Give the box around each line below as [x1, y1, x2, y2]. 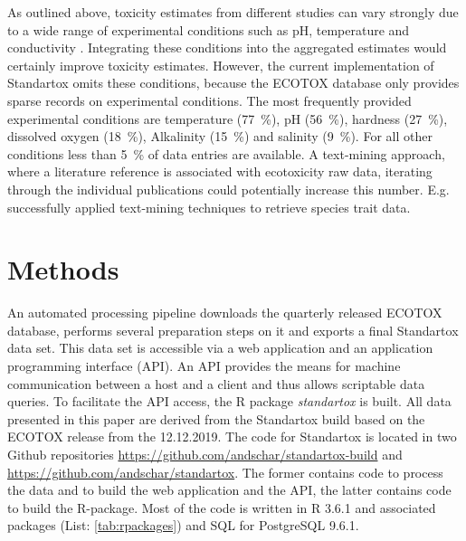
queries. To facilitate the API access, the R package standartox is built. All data [7, 392, 452, 411]
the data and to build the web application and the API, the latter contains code [7, 480, 452, 499]
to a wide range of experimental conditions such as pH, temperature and [7, 20, 410, 39]
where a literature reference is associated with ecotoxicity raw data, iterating [7, 162, 433, 181]
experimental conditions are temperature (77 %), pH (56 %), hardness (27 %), [7, 109, 448, 128]
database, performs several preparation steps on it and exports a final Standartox [7, 320, 459, 339]
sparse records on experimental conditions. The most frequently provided [7, 90, 412, 109]
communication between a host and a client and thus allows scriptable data [7, 374, 425, 393]
